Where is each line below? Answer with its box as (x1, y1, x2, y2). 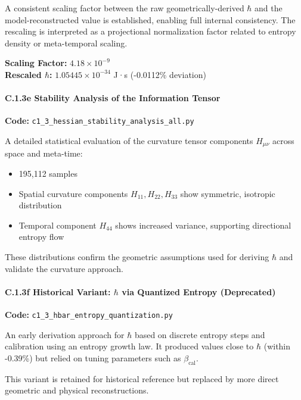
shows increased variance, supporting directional (115, 218, 291, 231)
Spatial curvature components (18, 187, 128, 199)
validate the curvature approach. (5, 262, 123, 274)
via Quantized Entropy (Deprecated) (122, 285, 276, 298)
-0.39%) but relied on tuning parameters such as (5, 351, 181, 364)
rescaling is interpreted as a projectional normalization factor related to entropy (5, 25, 296, 37)
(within (263, 340, 291, 352)
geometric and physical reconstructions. (5, 384, 149, 396)
